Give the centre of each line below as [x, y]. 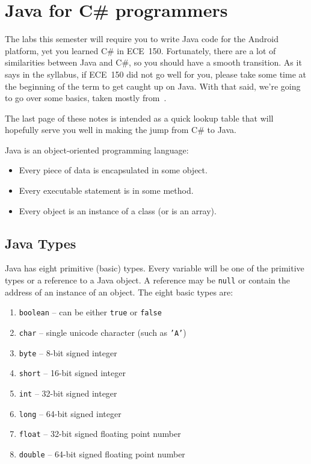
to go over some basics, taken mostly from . [86, 98]
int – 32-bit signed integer [68, 393]
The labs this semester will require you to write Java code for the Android [142, 39]
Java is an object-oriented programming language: [97, 150]
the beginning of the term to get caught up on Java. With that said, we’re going [153, 86]
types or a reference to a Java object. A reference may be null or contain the [147, 280]
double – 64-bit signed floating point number [102, 453]
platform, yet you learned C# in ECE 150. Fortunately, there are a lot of [140, 50]
